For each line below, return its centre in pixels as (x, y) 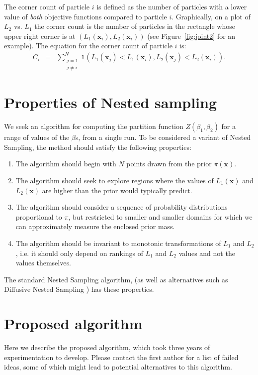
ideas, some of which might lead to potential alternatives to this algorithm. (118, 367)
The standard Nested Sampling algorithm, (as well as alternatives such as (116, 279)
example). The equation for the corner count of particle (88, 46)
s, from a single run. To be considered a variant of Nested (163, 137)
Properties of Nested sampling (110, 102)
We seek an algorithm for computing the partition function (94, 126)
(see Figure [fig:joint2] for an (191, 36)
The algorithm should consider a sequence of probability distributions (122, 207)
